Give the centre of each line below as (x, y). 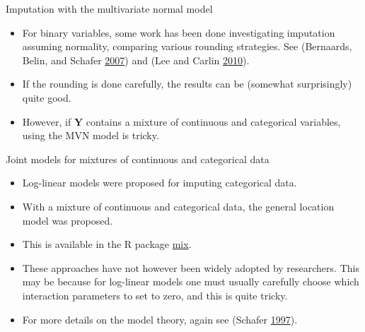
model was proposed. (68, 220)
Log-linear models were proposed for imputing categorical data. (160, 183)
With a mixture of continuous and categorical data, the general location (178, 206)
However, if (47, 121)
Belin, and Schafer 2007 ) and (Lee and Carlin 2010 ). (136, 60)
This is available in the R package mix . (107, 244)
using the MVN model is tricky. (91, 135)
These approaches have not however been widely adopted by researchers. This (191, 267)
